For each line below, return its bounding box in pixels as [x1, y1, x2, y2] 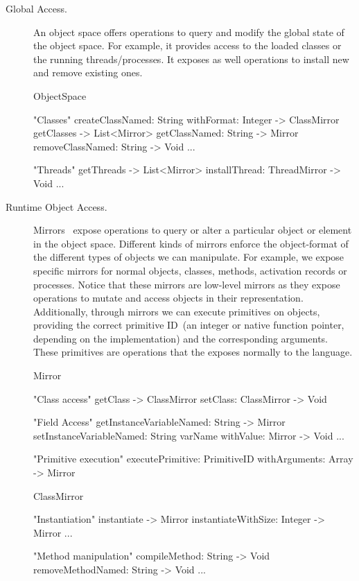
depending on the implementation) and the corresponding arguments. [33, 331, 328, 345]
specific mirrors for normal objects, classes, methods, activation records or [33, 263, 347, 277]
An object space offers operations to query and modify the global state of [33, 24, 344, 39]
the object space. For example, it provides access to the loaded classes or [33, 38, 342, 53]
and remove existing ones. [33, 65, 143, 80]
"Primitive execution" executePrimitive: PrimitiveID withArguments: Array [33, 451, 353, 466]
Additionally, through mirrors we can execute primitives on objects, [33, 304, 320, 318]
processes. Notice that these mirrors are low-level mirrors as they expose [33, 277, 340, 291]
